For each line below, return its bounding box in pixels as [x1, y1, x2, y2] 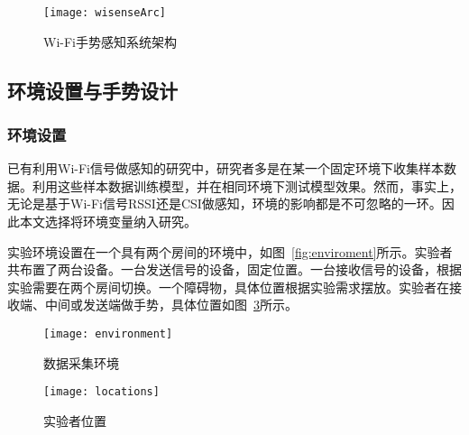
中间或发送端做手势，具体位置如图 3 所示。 [44, 295, 298, 314]
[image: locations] [43, 385, 160, 399]
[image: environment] [43, 328, 173, 340]
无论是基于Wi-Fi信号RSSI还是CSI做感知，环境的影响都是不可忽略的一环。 [7, 194, 442, 213]
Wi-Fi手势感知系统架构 [43, 32, 177, 51]
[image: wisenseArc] [43, 6, 167, 19]
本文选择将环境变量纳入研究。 [19, 212, 197, 231]
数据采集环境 [43, 353, 119, 372]
